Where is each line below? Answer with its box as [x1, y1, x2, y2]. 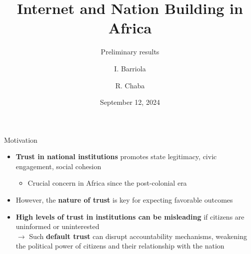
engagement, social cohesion [15, 161, 101, 171]
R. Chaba [115, 80, 145, 90]
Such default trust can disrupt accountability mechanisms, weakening [29, 231, 247, 241]
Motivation [4, 134, 37, 145]
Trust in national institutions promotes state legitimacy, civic [15, 151, 217, 162]
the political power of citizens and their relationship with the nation [15, 241, 224, 251]
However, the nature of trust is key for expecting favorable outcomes [15, 195, 233, 205]
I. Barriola [114, 63, 146, 73]
